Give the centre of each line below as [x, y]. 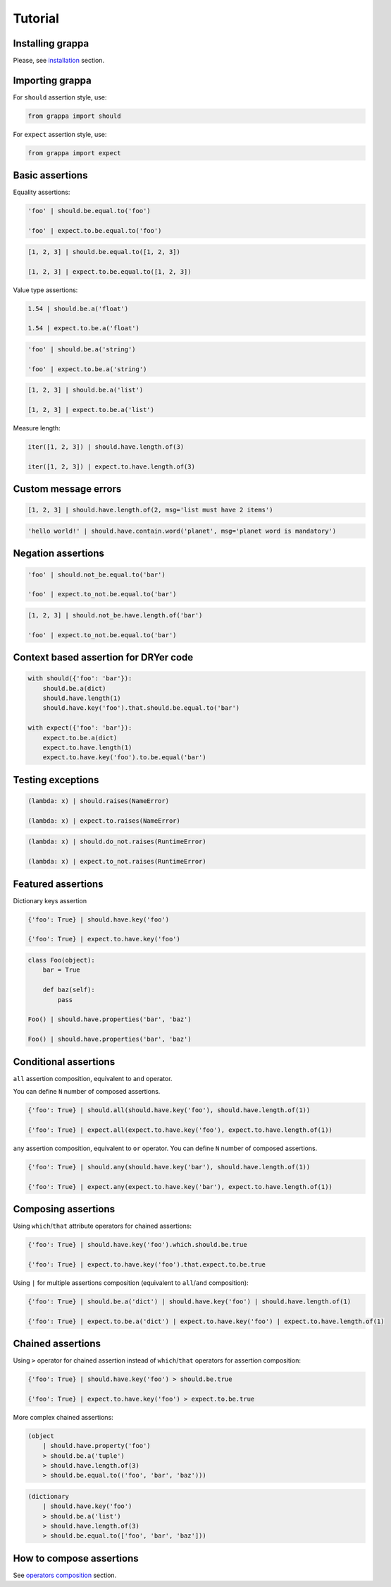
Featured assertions [58, 884]
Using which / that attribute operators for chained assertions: [102, 1226]
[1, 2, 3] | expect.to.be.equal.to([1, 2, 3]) [110, 271]
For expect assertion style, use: [60, 134]
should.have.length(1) [82, 698]
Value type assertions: [45, 290]
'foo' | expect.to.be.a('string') [87, 369]
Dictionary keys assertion [50, 900]
